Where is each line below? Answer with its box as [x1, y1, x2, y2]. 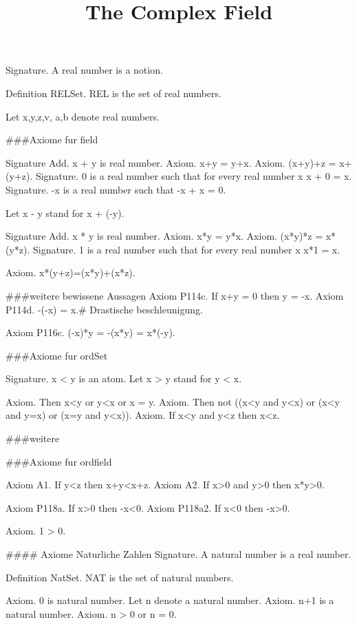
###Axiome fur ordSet [6, 348, 108, 362]
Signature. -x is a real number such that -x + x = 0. [6, 182, 226, 196]
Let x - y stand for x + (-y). [6, 205, 125, 220]
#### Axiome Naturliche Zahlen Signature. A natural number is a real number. [6, 547, 351, 561]
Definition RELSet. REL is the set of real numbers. [6, 85, 221, 100]
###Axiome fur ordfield [6, 454, 112, 468]
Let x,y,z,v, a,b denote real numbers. [6, 109, 160, 123]
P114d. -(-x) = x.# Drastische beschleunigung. [6, 302, 203, 316]
